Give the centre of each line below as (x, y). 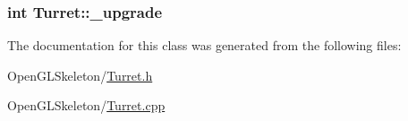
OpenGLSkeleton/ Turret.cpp (86, 105)
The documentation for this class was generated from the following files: (204, 45)
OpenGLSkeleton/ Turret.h (80, 75)
